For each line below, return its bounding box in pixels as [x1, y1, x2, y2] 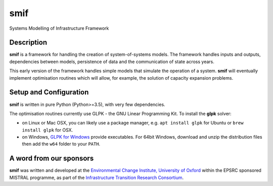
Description [9, 38, 48, 47]
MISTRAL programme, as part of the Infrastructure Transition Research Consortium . [9, 174, 184, 180]
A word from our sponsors [9, 154, 94, 163]
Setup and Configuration [9, 88, 89, 97]
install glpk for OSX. [22, 127, 73, 133]
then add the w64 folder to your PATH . [22, 141, 101, 147]
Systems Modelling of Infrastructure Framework [9, 25, 109, 31]
